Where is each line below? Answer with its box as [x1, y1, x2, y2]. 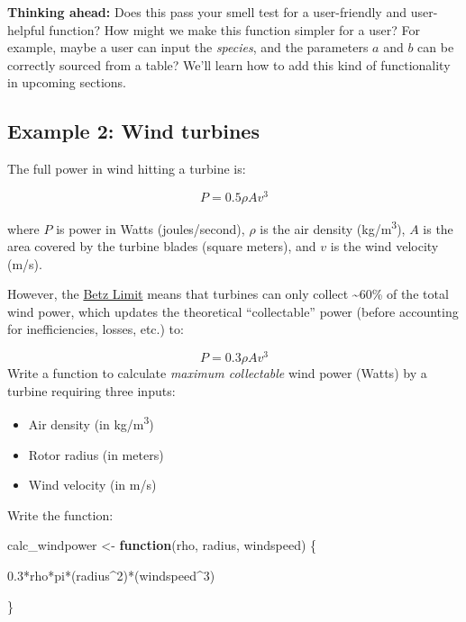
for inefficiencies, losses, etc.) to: [7, 320, 184, 338]
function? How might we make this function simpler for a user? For [49, 20, 420, 39]
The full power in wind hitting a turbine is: [7, 159, 246, 178]
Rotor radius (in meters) [28, 445, 164, 464]
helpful [7, 20, 45, 39]
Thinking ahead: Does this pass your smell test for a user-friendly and [7, 3, 407, 21]
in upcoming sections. [7, 73, 126, 92]
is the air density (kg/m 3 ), [260, 216, 406, 238]
